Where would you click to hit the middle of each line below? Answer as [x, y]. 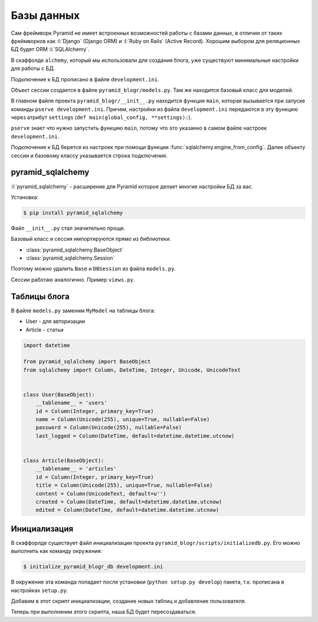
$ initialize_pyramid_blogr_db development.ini [93, 567]
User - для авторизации [55, 322]
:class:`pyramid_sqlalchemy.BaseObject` [74, 250]
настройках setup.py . [39, 590]
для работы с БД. [33, 68]
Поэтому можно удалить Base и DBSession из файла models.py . [93, 269]
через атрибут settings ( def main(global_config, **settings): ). [102, 117]
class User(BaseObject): [59, 394]
